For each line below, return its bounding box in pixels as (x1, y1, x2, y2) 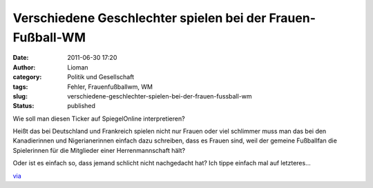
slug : (12, 92, 28, 100)
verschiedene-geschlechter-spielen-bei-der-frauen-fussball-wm (67, 92, 252, 100)
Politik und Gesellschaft (67, 73, 135, 81)
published (67, 102, 96, 110)
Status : (12, 102, 35, 110)
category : (12, 73, 42, 81)
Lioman (67, 63, 89, 72)
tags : (12, 83, 28, 91)
